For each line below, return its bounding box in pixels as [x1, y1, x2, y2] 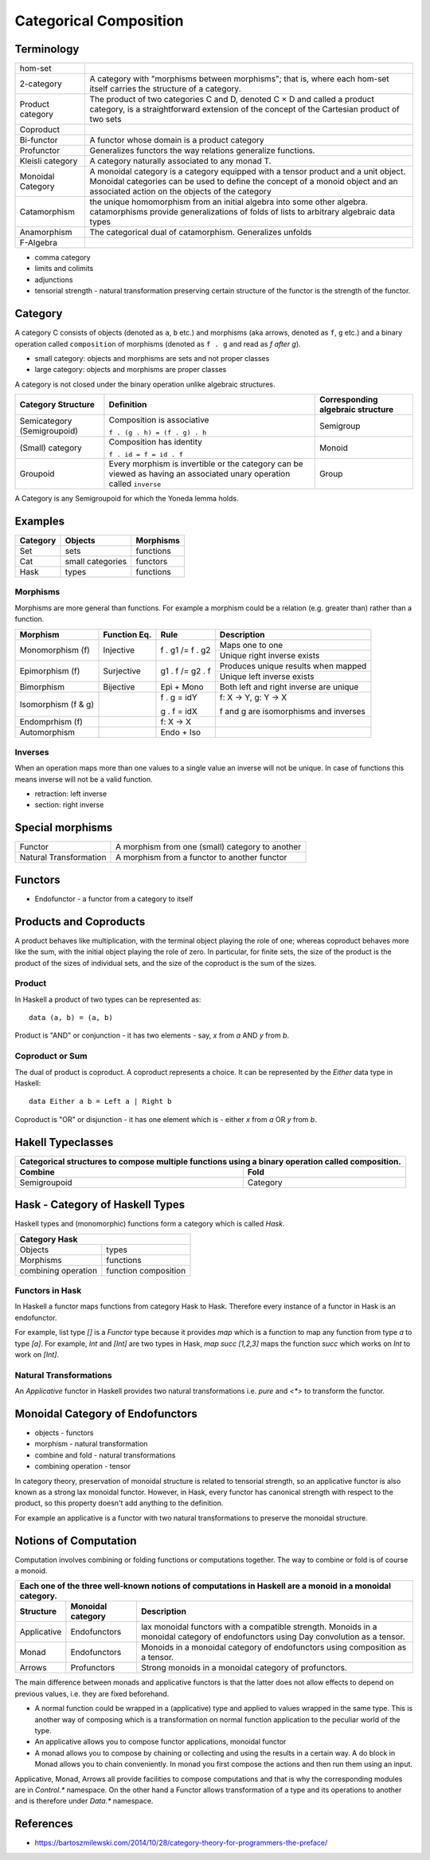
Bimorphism [19, 681, 65, 693]
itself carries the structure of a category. [89, 84, 241, 95]
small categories [64, 556, 127, 567]
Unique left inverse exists [219, 670, 315, 681]
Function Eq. [103, 629, 152, 640]
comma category [34, 253, 91, 262]
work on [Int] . [14, 1349, 60, 1359]
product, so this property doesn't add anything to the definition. [14, 1498, 224, 1508]
